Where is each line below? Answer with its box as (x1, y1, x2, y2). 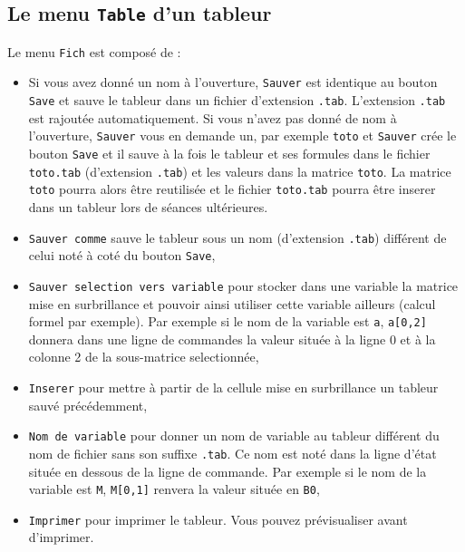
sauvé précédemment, (28, 395, 148, 414)
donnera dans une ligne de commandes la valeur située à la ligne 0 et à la (28, 329, 436, 348)
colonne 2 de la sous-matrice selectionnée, (28, 347, 259, 366)
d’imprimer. (28, 528, 94, 547)
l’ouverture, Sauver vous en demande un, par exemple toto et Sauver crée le (28, 126, 457, 145)
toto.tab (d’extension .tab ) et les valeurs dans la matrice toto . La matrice (28, 161, 451, 180)
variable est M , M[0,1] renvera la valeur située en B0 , (28, 479, 320, 499)
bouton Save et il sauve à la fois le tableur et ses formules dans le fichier (28, 144, 431, 162)
